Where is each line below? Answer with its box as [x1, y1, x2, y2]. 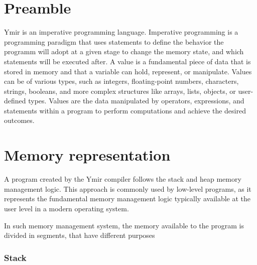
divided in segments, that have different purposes [4, 230, 155, 240]
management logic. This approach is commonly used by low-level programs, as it [4, 183, 251, 194]
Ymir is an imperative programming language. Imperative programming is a [4, 27, 238, 37]
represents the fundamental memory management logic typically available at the [4, 193, 251, 204]
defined [4, 95, 26, 106]
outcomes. [4, 115, 35, 125]
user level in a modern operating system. [4, 203, 129, 213]
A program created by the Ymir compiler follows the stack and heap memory [4, 174, 241, 184]
